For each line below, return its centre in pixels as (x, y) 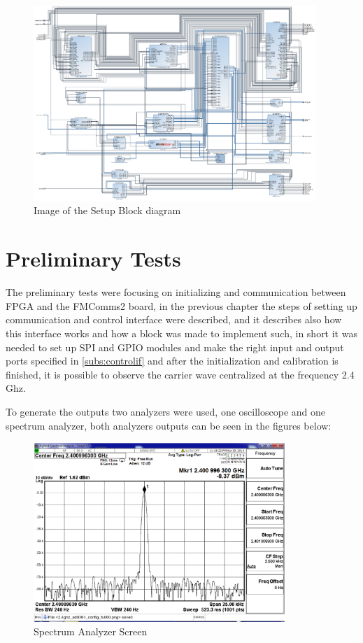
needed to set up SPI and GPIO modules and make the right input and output (175, 347)
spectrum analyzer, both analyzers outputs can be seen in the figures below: (169, 425)
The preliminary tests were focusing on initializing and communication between (176, 292)
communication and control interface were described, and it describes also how (174, 319)
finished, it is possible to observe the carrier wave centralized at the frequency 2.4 (180, 374)
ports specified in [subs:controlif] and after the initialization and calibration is (172, 361)
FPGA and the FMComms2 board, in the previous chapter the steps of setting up (181, 305)
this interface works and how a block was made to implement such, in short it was (181, 333)
